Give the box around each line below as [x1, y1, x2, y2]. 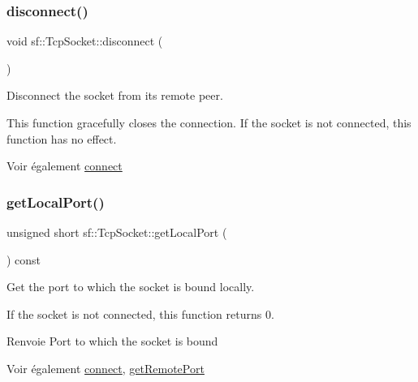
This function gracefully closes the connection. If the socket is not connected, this [6, 114, 412, 131]
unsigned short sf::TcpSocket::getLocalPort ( [6, 224, 227, 240]
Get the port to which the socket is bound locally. [6, 278, 255, 295]
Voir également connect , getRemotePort [6, 359, 205, 376]
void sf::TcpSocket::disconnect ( [6, 32, 163, 49]
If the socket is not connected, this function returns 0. [6, 305, 274, 322]
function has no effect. [6, 130, 117, 147]
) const [6, 251, 41, 268]
